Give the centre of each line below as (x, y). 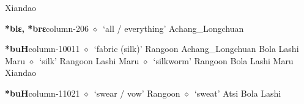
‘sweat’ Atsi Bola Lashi (238, 93)
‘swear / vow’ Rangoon (137, 93)
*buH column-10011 (43, 49)
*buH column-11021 (43, 93)
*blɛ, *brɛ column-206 (47, 28)
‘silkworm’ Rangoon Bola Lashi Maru (223, 60)
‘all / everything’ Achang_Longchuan (173, 28)
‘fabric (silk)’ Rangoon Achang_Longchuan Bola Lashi (196, 49)
